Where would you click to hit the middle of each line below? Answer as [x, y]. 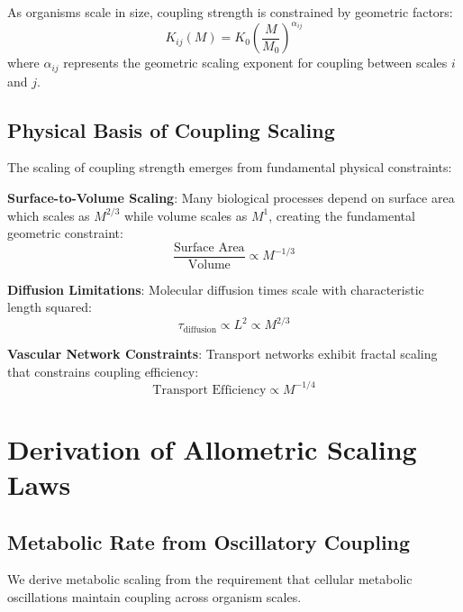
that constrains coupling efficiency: [103, 371]
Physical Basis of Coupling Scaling [171, 129]
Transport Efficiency [209, 390]
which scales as [49, 215]
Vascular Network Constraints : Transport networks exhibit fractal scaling [222, 353]
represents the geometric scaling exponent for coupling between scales [255, 63]
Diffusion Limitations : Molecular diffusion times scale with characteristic [216, 289]
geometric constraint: [65, 233]
